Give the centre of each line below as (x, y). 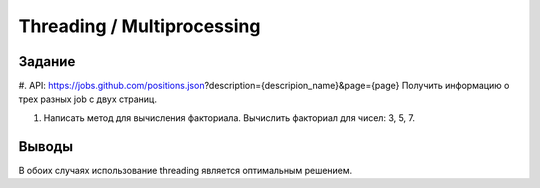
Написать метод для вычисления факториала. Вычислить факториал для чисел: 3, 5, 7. (229, 117)
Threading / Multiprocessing (139, 26)
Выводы (46, 146)
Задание (47, 61)
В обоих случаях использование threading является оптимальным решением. (185, 170)
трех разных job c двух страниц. (87, 99)
